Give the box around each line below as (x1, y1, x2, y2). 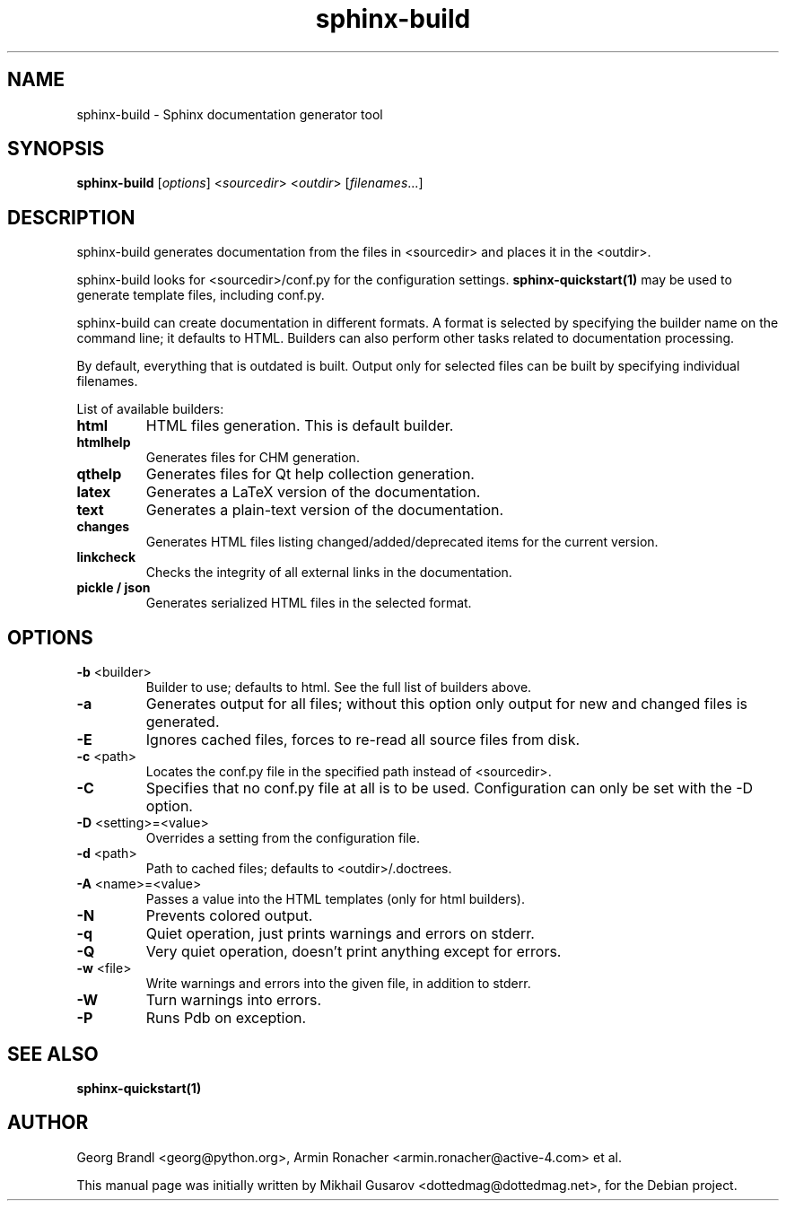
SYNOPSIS (7, 137, 105, 161)
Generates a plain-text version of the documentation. (145, 501, 504, 520)
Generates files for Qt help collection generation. (145, 465, 475, 484)
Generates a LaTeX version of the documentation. (145, 483, 481, 502)
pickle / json (76, 580, 151, 596)
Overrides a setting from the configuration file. (145, 830, 421, 846)
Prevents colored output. (145, 906, 313, 925)
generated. (145, 713, 220, 731)
